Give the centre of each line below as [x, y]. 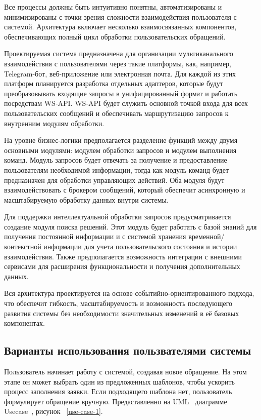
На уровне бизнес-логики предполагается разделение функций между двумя [121, 140]
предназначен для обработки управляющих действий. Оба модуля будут [114, 180]
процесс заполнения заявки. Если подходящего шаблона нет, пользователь [118, 391]
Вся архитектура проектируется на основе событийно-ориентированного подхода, [129, 293]
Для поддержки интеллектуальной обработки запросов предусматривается [118, 217]
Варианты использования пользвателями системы [128, 350]
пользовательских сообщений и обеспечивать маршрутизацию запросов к [116, 113]
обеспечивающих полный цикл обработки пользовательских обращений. [115, 36]
